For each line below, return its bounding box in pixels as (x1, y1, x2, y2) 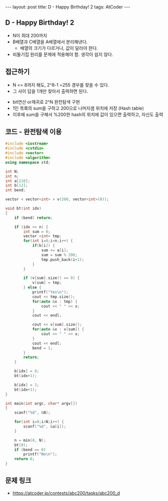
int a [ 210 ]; (5, 178, 30, 183)
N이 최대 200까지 (12, 32, 47, 38)
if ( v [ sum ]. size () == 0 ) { (23, 275, 80, 280)
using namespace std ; (5, 160, 51, 165)
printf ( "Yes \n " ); (32, 290, 69, 295)
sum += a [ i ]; (41, 248, 69, 253)
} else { (23, 285, 42, 290)
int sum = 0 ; (23, 229, 51, 234)
